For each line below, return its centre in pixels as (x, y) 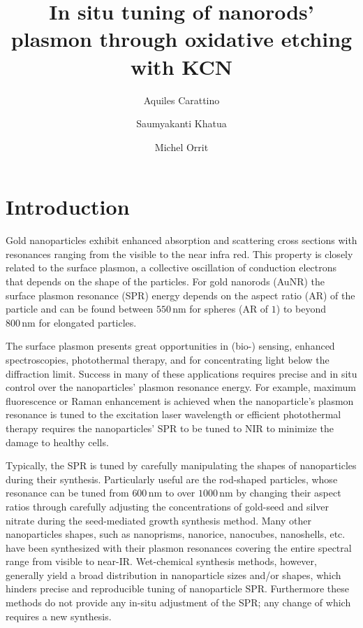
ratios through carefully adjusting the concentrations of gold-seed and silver (168, 506)
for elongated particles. (88, 322)
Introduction (68, 207)
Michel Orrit (181, 147)
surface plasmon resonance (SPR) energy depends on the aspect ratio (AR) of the (180, 295)
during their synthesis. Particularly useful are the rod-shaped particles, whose (172, 479)
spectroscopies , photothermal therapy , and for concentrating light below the (168, 359)
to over (180, 493)
